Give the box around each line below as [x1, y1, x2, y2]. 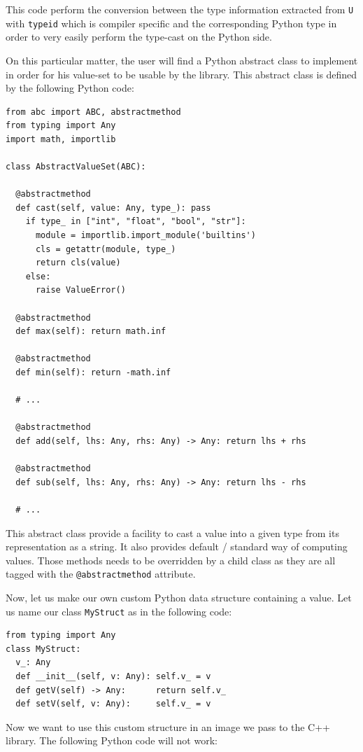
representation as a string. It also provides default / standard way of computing [6, 539, 348, 554]
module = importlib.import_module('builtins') [35, 230, 256, 241]
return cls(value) [35, 258, 121, 268]
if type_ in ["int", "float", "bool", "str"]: [25, 216, 246, 227]
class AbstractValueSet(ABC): [6, 162, 146, 172]
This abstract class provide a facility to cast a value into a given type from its [6, 525, 339, 540]
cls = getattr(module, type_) [35, 244, 176, 254]
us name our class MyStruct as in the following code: [6, 604, 232, 618]
